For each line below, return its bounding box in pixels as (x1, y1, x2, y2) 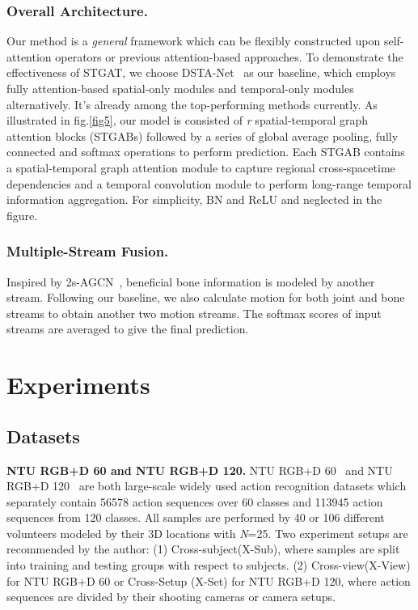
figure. (6, 206, 38, 223)
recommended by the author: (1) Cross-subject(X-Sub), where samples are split (6, 540, 400, 557)
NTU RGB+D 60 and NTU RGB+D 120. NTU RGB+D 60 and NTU (6, 461, 393, 478)
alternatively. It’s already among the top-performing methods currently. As (6, 95, 378, 112)
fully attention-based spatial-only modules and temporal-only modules (6, 80, 354, 96)
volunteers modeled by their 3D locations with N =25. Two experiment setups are (6, 524, 408, 541)
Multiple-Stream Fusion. (6, 241, 169, 261)
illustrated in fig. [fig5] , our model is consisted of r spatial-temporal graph (6, 112, 369, 129)
